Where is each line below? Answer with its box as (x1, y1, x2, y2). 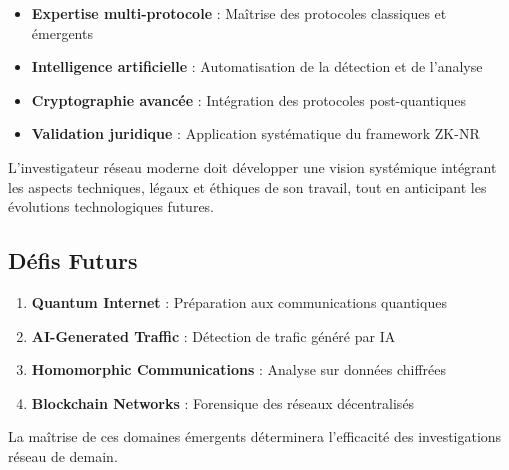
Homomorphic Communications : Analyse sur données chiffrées (31, 359, 447, 380)
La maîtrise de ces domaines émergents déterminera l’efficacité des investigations (8, 426, 502, 447)
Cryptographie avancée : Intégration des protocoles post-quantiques (31, 89, 467, 110)
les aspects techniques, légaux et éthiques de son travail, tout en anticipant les (8, 176, 487, 197)
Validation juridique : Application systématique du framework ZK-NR (31, 123, 480, 144)
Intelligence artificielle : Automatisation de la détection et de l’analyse (31, 56, 483, 77)
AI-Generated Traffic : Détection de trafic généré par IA (31, 325, 396, 346)
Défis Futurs (8, 245, 138, 276)
